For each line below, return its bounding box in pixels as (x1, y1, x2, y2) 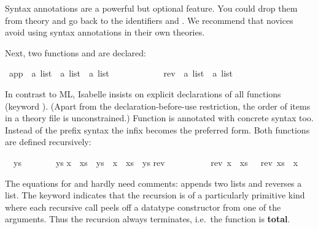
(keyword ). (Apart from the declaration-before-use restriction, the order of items (5, 99, 311, 112)
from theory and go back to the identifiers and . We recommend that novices (5, 13, 293, 26)
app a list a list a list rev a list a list (9, 67, 233, 80)
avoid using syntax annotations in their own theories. (5, 26, 205, 39)
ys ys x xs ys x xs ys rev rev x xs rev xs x (13, 156, 298, 168)
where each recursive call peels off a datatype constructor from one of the (5, 200, 281, 213)
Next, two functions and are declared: (5, 46, 146, 59)
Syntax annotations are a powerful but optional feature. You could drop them (5, 2, 298, 14)
